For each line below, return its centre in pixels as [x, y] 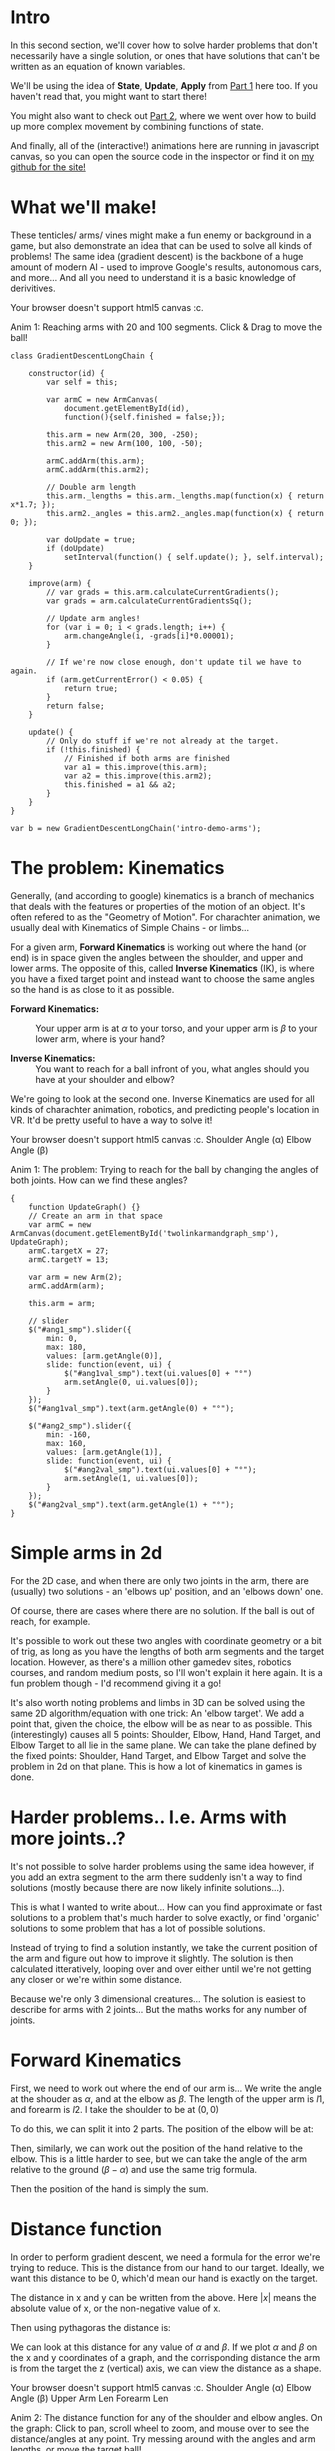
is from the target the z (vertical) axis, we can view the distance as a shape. [166, 2368]
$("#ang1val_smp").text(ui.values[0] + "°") [158, 1373]
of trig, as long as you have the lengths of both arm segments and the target [167, 1651]
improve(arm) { [60, 583]
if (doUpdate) [75, 548]
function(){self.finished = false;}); [144, 417]
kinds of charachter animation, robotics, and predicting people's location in [165, 1109]
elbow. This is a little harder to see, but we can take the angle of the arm [159, 2158]
